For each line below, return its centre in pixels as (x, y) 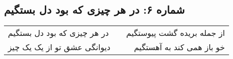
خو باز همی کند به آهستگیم (179, 47)
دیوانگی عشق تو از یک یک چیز (59, 47)
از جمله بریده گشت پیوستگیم (176, 33)
